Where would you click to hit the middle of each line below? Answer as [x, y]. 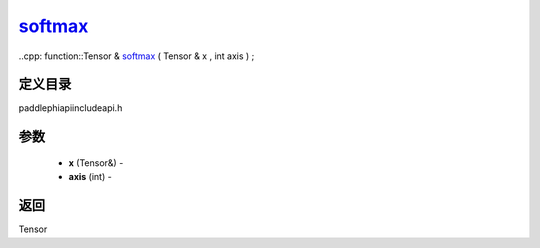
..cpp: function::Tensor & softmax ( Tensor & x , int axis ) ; [136, 56]
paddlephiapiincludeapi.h [70, 108]
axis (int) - [90, 177]
